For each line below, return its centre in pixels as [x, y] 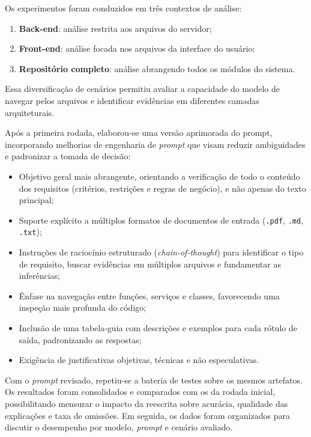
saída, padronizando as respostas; [80, 339]
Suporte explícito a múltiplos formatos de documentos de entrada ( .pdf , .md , [161, 220]
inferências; [39, 276]
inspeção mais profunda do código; [83, 307]
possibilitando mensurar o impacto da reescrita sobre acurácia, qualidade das [146, 403]
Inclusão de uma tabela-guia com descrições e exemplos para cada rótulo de [158, 328]
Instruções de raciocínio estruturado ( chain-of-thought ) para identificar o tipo [161, 252]
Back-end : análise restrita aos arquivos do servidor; [115, 28]
